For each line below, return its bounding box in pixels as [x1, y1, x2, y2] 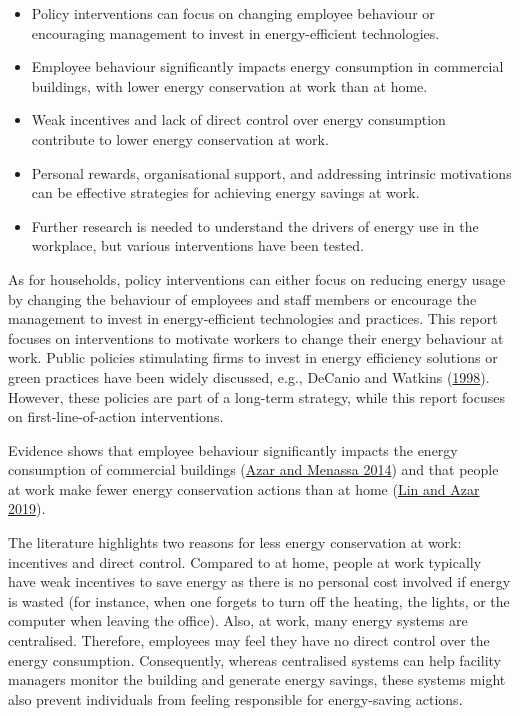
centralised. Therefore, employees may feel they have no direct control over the [8, 630, 490, 651]
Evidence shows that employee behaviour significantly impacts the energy [8, 439, 458, 460]
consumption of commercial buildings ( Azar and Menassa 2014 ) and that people [8, 459, 499, 480]
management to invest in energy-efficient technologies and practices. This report [8, 308, 498, 329]
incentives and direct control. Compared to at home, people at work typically [8, 551, 482, 572]
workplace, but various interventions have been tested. [31, 235, 364, 256]
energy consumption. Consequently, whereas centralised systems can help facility [8, 649, 501, 670]
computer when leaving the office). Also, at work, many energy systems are [8, 610, 468, 631]
